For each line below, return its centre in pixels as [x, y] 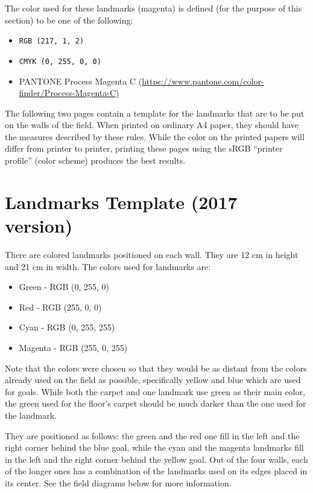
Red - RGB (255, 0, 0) [60, 307]
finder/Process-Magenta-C [68, 93]
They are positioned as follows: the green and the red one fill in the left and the [152, 435]
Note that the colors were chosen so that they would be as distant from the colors [156, 368]
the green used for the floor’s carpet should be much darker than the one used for [156, 403]
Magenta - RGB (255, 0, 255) [73, 347]
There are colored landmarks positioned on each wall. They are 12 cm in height [152, 254]
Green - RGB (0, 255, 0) [64, 287]
